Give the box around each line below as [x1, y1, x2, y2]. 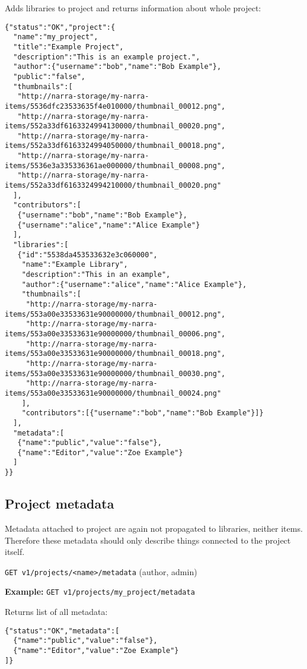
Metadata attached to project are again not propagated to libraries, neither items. [5, 522, 303, 534]
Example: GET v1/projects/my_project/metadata [5, 585, 195, 598]
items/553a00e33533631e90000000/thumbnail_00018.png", [5, 349, 226, 358]
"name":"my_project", [13, 33, 98, 42]
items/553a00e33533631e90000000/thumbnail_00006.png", [5, 329, 226, 338]
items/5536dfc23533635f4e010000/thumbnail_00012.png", [5, 102, 226, 111]
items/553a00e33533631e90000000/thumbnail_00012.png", [5, 310, 226, 318]
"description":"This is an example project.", [13, 52, 200, 61]
